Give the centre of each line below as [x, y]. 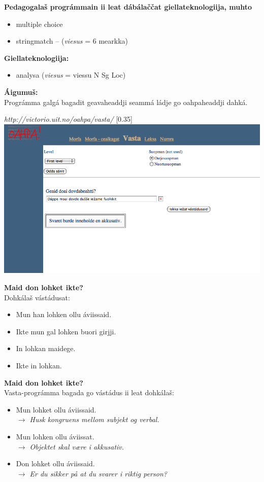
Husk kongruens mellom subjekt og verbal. [94, 419]
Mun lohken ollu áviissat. [55, 437]
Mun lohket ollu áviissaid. [56, 409]
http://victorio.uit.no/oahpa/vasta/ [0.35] [68, 119]
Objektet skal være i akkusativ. [77, 446]
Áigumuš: [21, 92]
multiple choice [39, 24]
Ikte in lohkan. [39, 366]
